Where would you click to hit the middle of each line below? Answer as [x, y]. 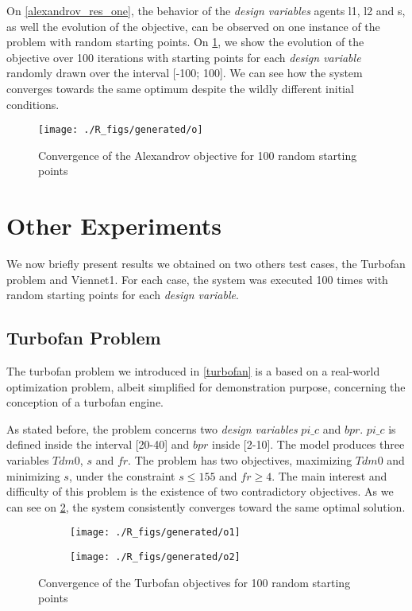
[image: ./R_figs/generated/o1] [155, 533]
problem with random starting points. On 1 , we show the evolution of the [185, 42]
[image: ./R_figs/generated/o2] [155, 557]
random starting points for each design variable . [123, 295]
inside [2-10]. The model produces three [308, 444]
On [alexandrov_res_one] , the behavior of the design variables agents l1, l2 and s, [206, 10]
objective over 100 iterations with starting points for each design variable [184, 57]
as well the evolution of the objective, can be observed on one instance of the [193, 26]
